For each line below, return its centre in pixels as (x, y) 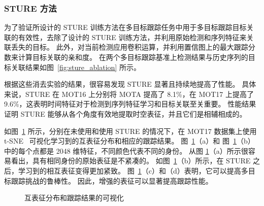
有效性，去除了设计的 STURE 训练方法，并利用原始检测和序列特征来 (132, 37)
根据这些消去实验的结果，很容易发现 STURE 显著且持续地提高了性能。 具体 (130, 84)
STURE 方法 (30, 8)
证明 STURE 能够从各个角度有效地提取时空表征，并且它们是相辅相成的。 (125, 113)
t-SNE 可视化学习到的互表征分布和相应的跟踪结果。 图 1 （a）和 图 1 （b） (129, 141)
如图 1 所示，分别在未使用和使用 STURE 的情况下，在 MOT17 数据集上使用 (130, 131)
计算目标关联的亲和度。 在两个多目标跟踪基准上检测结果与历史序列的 (133, 57)
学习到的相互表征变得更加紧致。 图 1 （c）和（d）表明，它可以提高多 (133, 170)
